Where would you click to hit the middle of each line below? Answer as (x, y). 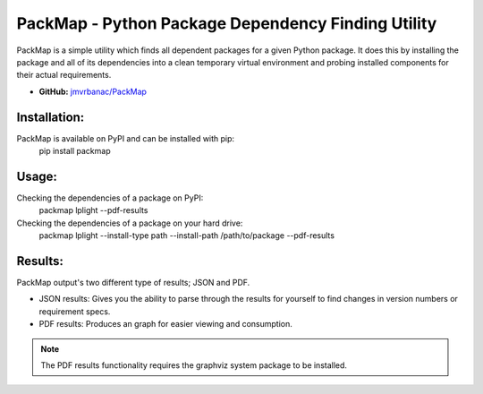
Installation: (51, 117)
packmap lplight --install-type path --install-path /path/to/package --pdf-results (187, 236)
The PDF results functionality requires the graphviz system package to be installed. (194, 365)
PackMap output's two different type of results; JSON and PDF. (133, 283)
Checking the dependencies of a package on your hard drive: (130, 223)
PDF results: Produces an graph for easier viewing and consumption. (165, 324)
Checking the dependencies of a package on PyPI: (110, 198)
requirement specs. (75, 311)
